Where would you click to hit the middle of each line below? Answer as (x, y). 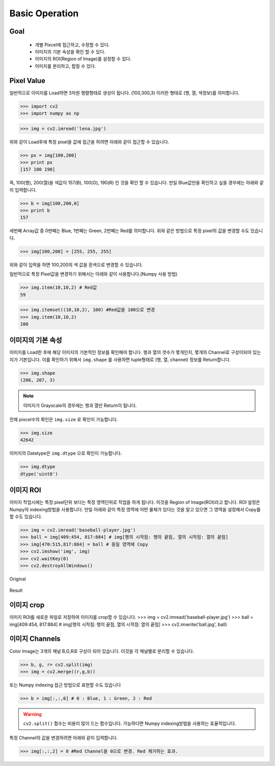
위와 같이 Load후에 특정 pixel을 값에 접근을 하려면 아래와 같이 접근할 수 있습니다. (89, 142)
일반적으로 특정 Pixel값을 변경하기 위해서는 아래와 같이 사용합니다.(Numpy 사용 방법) (93, 274)
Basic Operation (44, 13)
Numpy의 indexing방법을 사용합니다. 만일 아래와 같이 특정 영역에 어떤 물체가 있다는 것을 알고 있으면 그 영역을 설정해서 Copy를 (135, 509)
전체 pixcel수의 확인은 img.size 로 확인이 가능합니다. (64, 419)
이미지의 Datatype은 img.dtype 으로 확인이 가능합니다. (66, 453)
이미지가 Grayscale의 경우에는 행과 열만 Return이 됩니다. (80, 405)
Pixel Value (28, 81)
